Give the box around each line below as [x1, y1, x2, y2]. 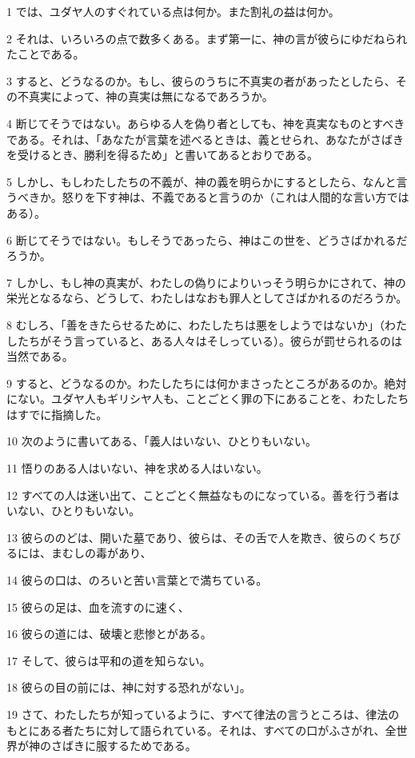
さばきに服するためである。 [50, 737, 197, 754]
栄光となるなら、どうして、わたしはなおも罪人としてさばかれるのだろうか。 [6, 289, 408, 306]
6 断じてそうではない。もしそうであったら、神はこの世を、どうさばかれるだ [6, 231, 408, 248]
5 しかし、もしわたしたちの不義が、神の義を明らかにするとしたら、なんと [6, 173, 397, 189]
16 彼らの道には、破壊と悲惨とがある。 [6, 625, 212, 642]
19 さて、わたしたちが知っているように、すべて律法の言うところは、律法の [6, 706, 400, 722]
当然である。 [6, 348, 74, 365]
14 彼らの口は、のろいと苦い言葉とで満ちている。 [6, 572, 268, 588]
